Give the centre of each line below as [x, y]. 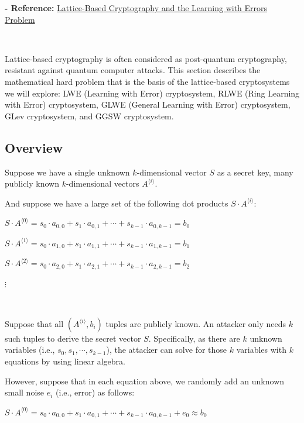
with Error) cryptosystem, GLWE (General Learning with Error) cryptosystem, [148, 104]
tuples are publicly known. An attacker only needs [196, 323]
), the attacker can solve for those [167, 350]
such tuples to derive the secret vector [73, 338]
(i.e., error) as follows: [95, 392]
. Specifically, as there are [194, 338]
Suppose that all [34, 323]
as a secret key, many [255, 172]
